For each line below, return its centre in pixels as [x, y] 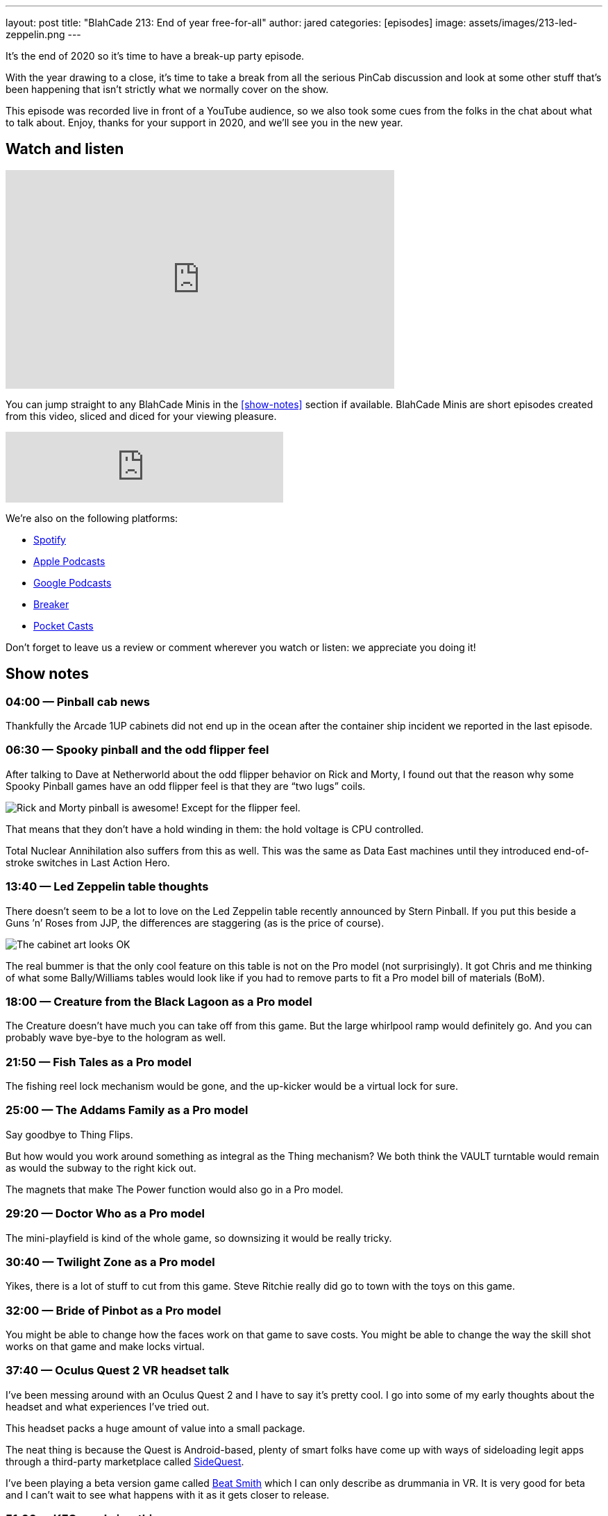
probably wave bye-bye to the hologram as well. [116, 1038]
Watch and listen [65, 149]
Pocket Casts [64, 625]
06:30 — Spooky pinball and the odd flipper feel [137, 750]
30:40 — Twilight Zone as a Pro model [110, 1262]
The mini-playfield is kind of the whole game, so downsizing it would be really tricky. [199, 1238]
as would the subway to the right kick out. [101, 1168]
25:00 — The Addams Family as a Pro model [127, 1110]
